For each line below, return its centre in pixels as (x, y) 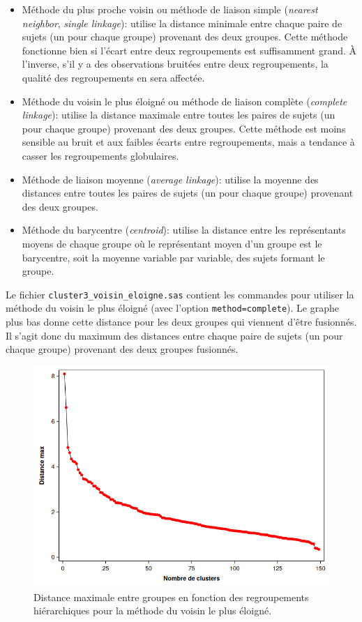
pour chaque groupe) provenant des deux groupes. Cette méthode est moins (184, 128)
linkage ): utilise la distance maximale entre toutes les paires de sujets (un (179, 115)
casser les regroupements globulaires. (100, 155)
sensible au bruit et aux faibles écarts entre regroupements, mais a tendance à (188, 142)
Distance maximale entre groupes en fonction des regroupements (171, 597)
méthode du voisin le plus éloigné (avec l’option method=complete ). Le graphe (173, 308)
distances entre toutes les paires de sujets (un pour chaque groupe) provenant (188, 193)
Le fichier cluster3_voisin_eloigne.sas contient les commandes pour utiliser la (180, 294)
